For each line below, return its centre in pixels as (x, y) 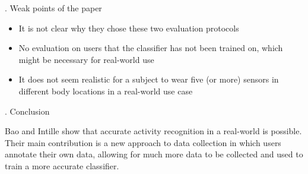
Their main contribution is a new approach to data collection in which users (143, 142)
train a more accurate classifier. (62, 165)
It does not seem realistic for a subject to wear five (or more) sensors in (149, 79)
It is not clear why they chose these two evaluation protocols (129, 28)
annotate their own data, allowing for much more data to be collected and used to (154, 154)
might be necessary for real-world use (86, 59)
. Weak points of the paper (53, 8)
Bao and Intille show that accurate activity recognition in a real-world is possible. (153, 131)
